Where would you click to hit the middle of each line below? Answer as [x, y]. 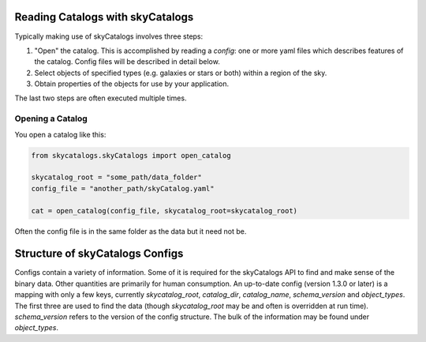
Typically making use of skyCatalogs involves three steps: [109, 36]
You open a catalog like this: [60, 134]
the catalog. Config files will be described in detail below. [127, 62]
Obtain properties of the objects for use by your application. [132, 84]
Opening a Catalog [51, 118]
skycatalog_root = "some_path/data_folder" [117, 177]
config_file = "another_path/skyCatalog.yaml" [123, 188]
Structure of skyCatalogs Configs [99, 254]
